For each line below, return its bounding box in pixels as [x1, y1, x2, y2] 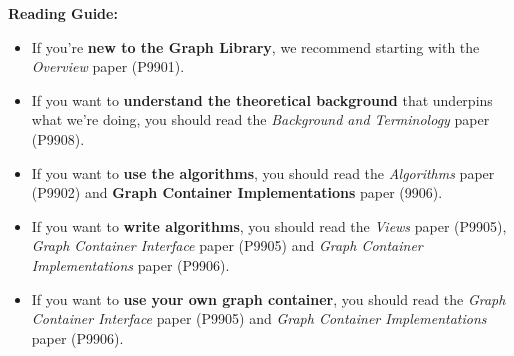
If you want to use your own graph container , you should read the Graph [31, 288, 506, 309]
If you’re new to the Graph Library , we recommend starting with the [31, 36, 480, 57]
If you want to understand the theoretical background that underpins [31, 89, 493, 110]
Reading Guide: [8, 3, 118, 23]
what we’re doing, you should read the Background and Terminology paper [31, 109, 490, 130]
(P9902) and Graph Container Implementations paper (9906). [31, 182, 443, 203]
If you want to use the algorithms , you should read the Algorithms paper [31, 162, 495, 183]
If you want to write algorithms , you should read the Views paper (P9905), [31, 215, 507, 236]
